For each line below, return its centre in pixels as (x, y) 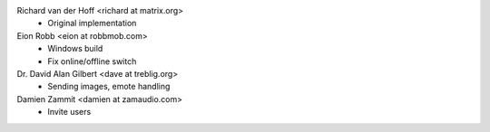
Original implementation (92, 24)
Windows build (75, 49)
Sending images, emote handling (109, 87)
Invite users (69, 112)
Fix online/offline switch (92, 61)
